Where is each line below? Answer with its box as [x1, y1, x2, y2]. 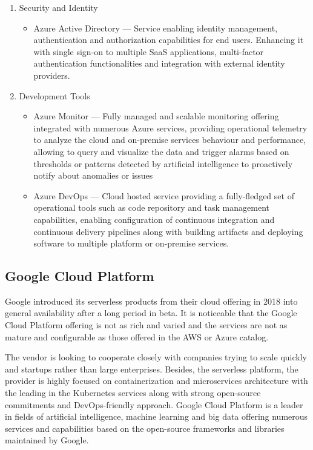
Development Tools [19, 89, 90, 102]
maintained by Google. [5, 434, 89, 446]
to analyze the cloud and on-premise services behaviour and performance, [33, 133, 306, 146]
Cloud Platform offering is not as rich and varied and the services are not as [5, 319, 288, 331]
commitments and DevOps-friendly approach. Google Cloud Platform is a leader [5, 398, 303, 411]
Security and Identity [19, 1, 98, 13]
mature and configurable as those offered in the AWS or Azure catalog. [5, 330, 269, 343]
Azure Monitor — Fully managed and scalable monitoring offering [33, 110, 279, 122]
